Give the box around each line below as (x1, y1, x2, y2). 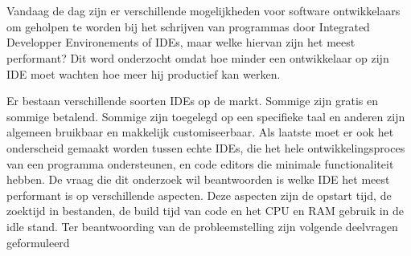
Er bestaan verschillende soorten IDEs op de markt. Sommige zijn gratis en (6, 92, 378, 109)
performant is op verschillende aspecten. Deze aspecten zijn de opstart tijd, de (6, 186, 392, 203)
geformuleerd (6, 234, 70, 250)
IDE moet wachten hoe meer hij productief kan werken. (6, 65, 281, 82)
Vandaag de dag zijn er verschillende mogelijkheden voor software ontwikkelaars (6, 2, 401, 19)
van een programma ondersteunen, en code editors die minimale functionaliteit (6, 155, 394, 172)
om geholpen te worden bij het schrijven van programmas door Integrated (6, 18, 370, 35)
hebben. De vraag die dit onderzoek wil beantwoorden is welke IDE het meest (6, 171, 390, 188)
